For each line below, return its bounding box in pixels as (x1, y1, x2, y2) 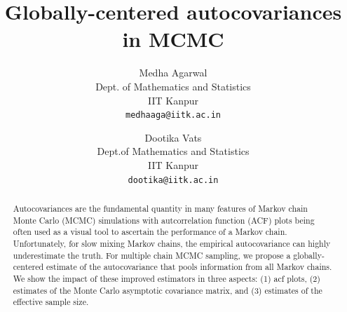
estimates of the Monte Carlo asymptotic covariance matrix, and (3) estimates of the (13, 284, 322, 296)
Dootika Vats (144, 130, 202, 144)
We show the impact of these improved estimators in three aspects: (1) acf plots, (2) (13, 272, 320, 284)
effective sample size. (13, 296, 89, 308)
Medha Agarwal (139, 65, 207, 80)
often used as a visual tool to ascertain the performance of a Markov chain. (13, 226, 287, 238)
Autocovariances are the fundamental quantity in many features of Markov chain (13, 202, 308, 214)
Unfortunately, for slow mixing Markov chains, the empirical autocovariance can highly (13, 237, 331, 249)
